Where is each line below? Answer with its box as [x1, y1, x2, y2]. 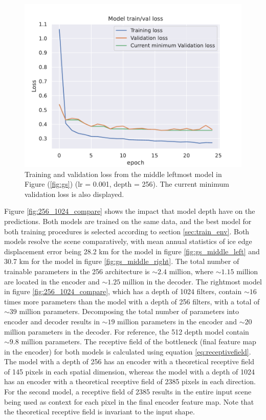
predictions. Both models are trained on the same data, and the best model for [4, 215, 252, 226]
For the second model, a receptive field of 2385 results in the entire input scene [4, 386, 252, 397]
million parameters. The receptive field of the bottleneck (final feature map [21, 336, 256, 347]
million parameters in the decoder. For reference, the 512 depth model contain [4, 326, 249, 337]
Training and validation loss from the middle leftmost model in [25, 168, 222, 179]
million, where [169, 266, 214, 276]
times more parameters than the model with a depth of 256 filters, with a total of [4, 296, 260, 306]
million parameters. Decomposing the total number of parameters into [19, 306, 239, 317]
